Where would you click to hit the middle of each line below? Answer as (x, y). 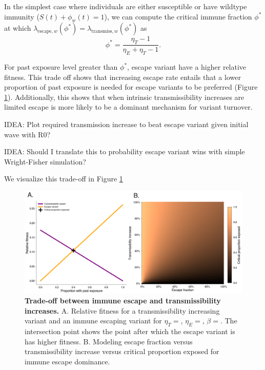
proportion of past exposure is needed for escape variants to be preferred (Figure (131, 87)
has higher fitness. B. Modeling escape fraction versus (109, 341)
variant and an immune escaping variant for (93, 321)
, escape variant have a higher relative (187, 67)
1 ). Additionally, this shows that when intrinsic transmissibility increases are (124, 97)
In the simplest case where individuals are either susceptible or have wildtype (126, 6)
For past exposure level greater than (61, 67)
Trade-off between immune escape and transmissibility (123, 301)
